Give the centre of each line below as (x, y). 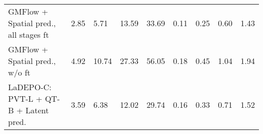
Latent (37, 110)
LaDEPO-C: (30, 87)
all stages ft (29, 35)
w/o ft (19, 72)
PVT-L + (25, 98)
